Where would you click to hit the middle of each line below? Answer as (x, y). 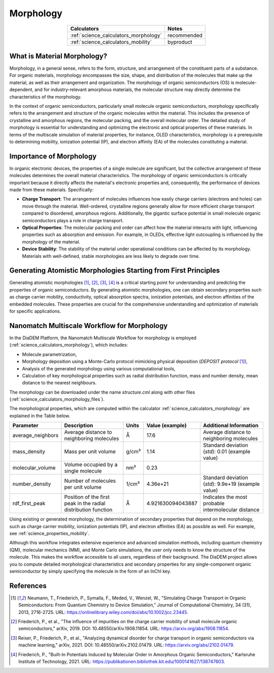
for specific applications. (35, 311)
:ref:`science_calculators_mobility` (111, 42)
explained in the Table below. (40, 416)
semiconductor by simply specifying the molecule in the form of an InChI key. (90, 571)
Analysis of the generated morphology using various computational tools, (99, 368)
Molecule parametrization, (49, 354)
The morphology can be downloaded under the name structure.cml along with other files (102, 392)
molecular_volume (34, 468)
